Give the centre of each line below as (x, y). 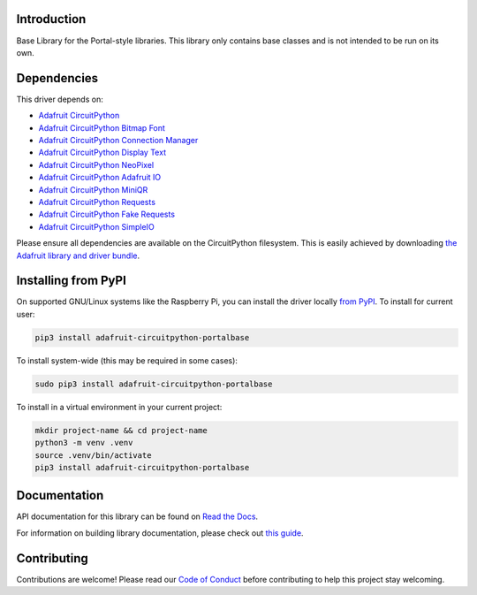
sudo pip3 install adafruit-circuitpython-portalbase (154, 384)
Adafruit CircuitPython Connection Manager (118, 140)
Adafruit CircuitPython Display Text (102, 153)
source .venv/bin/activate (93, 455)
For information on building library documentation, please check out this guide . (160, 533)
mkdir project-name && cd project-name (121, 430)
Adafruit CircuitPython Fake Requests (107, 214)
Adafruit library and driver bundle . (78, 256)
